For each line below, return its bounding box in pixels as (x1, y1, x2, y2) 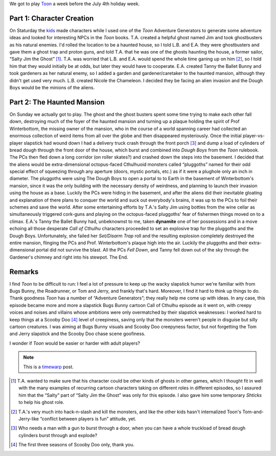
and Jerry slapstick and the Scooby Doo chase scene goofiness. (9, 331, 146, 337)
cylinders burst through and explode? (18, 432, 98, 438)
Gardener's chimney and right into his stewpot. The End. (9, 254, 128, 260)
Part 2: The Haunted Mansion (9, 97, 105, 107)
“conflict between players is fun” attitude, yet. (40, 416, 136, 422)
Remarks (9, 267, 39, 276)
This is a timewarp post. (23, 364, 74, 370)
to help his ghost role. (18, 399, 64, 406)
